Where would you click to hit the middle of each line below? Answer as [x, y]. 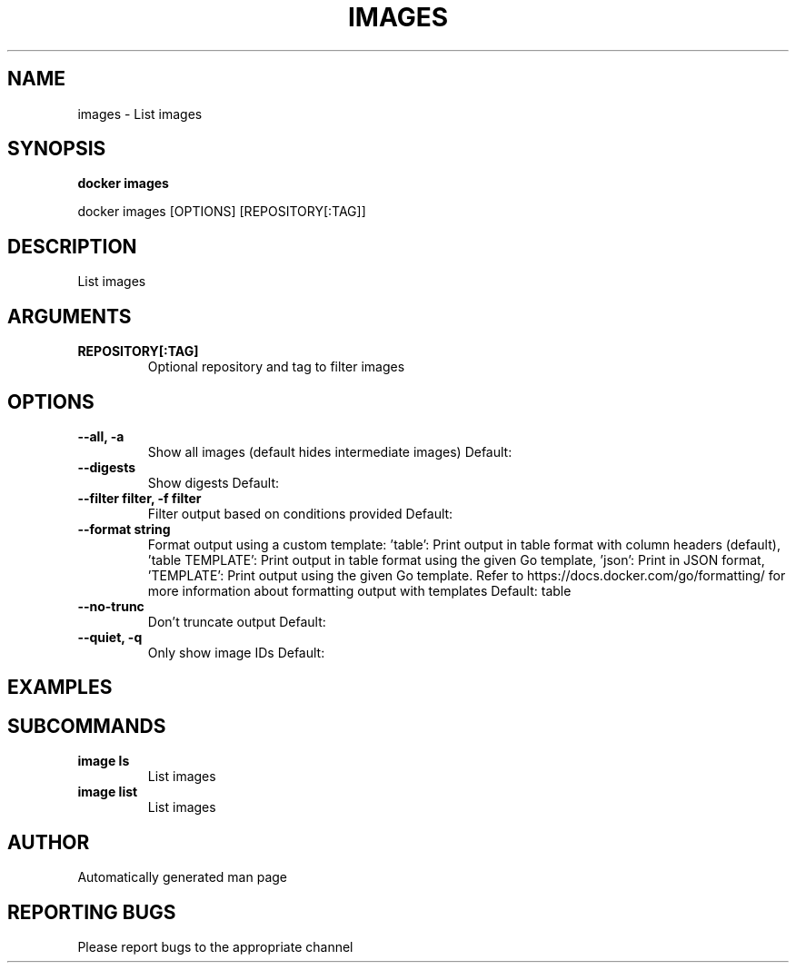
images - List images [140, 114]
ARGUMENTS [70, 316]
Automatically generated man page [182, 877]
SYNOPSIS [57, 149]
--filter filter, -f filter [139, 498]
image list [108, 792]
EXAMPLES [60, 688]
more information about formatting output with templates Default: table [359, 590]
